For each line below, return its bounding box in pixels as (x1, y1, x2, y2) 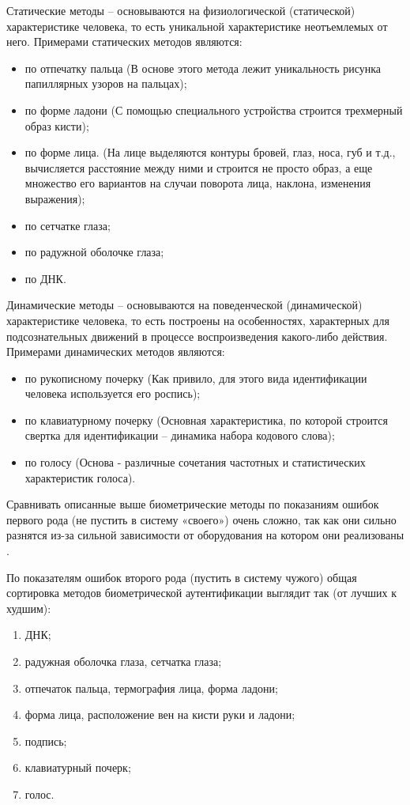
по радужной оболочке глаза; (24, 244, 164, 260)
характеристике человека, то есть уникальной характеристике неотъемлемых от (6, 17, 388, 34)
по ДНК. (24, 270, 66, 286)
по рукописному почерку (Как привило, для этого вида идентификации (24, 369, 367, 386)
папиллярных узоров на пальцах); (24, 75, 187, 92)
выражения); (24, 190, 85, 206)
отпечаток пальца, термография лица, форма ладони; (24, 679, 278, 696)
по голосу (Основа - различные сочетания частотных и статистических (24, 454, 366, 471)
